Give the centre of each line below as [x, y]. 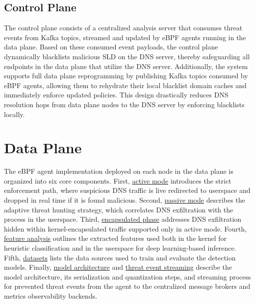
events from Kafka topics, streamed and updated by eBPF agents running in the [125, 37]
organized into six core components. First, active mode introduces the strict [118, 180]
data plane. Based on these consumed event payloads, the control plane [111, 47]
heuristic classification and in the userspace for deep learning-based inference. [120, 248]
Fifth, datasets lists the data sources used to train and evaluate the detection [120, 257]
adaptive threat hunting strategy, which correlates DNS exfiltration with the [119, 209]
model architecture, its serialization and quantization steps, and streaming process [127, 276]
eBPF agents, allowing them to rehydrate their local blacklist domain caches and [125, 85]
